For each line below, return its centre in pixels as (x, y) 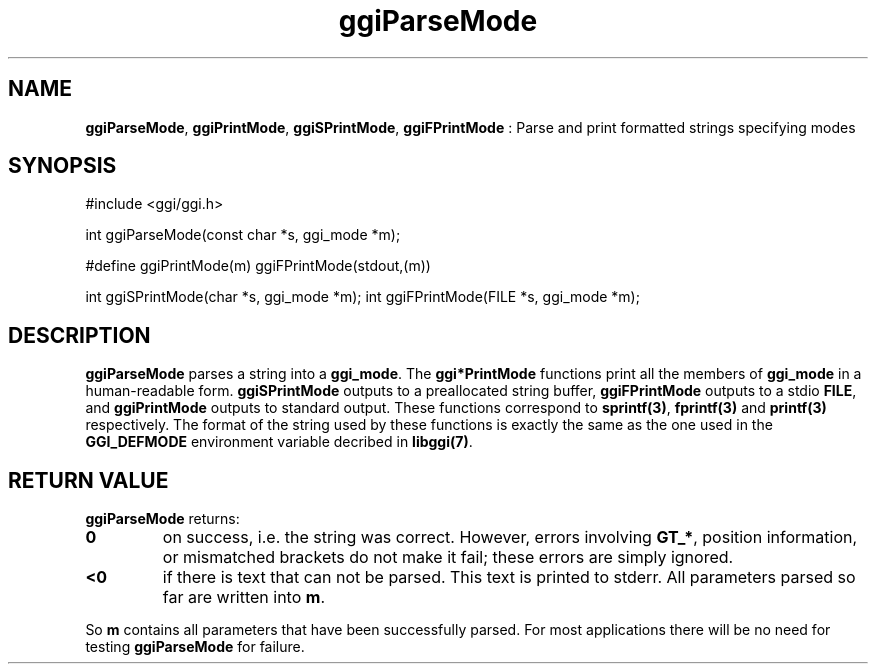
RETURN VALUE (88, 480)
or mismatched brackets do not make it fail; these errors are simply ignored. (448, 557)
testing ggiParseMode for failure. (195, 647)
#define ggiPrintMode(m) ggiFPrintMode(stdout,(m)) (258, 266)
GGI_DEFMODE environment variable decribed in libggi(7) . (279, 442)
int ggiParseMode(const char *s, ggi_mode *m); (243, 235)
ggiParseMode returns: (162, 519)
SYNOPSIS (62, 166)
